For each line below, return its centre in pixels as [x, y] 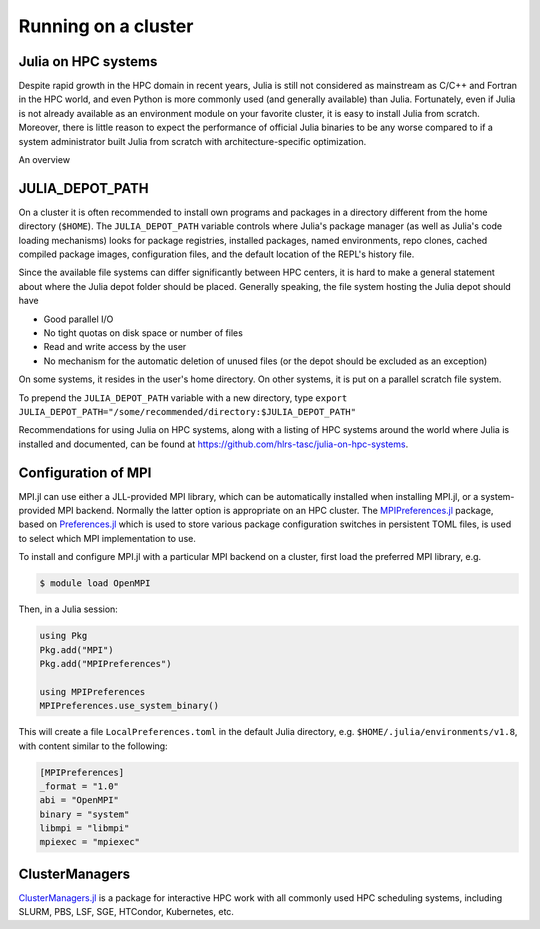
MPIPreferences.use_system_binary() [129, 706]
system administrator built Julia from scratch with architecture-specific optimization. [192, 141]
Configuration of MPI [85, 472]
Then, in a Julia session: [68, 609]
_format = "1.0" [79, 786]
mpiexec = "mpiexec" [89, 842]
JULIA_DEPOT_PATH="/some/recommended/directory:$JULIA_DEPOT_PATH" [187, 411]
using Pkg [63, 636]
